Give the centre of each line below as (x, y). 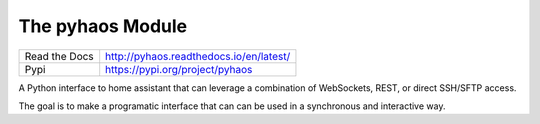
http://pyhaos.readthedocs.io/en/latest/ (198, 56)
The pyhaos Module (103, 26)
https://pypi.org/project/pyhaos (179, 69)
